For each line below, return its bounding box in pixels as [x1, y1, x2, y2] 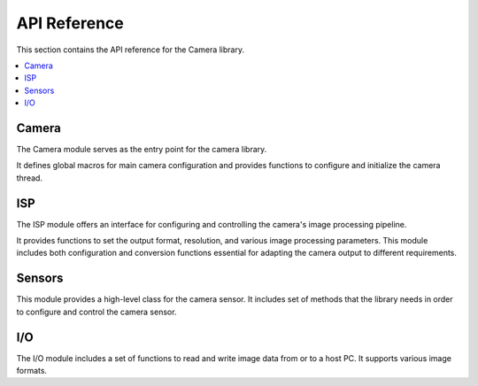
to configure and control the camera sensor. [16, 306, 177, 317]
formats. [16, 366, 48, 376]
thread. [16, 173, 43, 183]
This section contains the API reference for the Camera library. [16, 44, 245, 55]
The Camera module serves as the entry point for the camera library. [16, 144, 267, 155]
